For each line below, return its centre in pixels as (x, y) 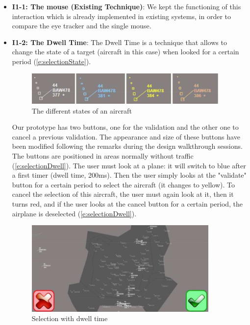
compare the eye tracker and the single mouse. (82, 26)
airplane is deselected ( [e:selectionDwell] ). (74, 213)
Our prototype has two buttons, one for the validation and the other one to (125, 127)
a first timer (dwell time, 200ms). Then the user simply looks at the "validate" (129, 175)
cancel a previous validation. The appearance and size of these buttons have (126, 136)
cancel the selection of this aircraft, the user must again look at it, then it (123, 194)
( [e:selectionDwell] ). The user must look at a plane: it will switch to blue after (129, 165)
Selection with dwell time (70, 318)
